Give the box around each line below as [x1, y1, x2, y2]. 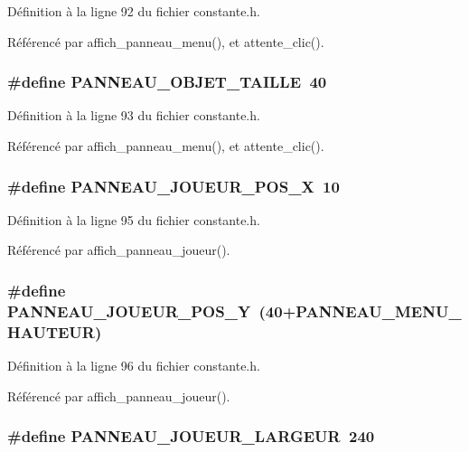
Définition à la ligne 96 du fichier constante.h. [7, 356, 260, 375]
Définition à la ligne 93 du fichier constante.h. [7, 106, 260, 125]
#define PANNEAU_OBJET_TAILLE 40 [7, 71, 327, 93]
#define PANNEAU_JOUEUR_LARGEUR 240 [7, 425, 375, 447]
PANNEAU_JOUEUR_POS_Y [7, 299, 251, 322]
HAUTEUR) [7, 320, 102, 343]
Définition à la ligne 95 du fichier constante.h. [7, 210, 260, 229]
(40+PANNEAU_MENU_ [258, 299, 462, 322]
